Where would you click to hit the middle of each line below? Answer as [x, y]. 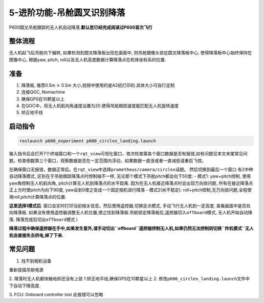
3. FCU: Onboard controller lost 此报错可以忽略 [56, 295]
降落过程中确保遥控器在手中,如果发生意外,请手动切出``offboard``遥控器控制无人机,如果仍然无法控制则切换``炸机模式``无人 [131, 228]
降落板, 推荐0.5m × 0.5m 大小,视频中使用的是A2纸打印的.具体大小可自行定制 [98, 85]
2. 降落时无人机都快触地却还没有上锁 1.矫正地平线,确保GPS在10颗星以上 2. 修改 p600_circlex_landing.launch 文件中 [130, 279]
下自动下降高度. [25, 285]
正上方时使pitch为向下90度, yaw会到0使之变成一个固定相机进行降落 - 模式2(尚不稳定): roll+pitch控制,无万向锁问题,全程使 [130, 190]
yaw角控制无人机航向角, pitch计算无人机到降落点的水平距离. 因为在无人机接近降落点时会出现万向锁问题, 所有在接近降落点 [131, 183]
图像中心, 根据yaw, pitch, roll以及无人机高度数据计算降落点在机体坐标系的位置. [88, 60]
